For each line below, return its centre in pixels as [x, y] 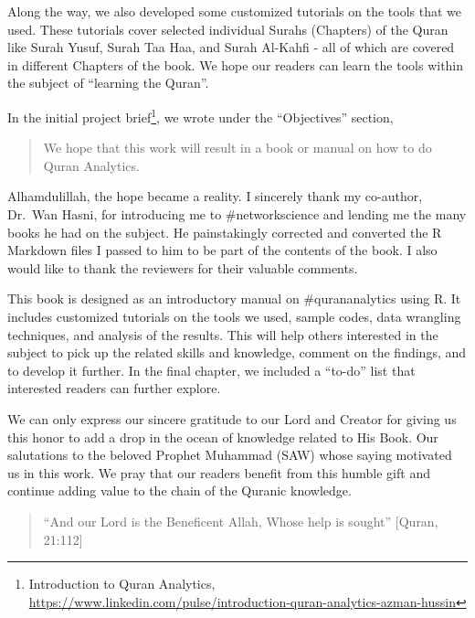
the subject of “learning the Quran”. [108, 83]
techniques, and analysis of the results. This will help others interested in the [223, 334]
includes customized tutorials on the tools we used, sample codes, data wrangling [234, 316]
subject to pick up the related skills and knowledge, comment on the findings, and [237, 352]
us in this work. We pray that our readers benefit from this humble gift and [219, 472]
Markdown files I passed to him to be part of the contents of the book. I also [222, 250]
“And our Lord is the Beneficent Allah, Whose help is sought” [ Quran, [241, 521]
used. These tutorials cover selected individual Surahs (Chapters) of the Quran [228, 29]
